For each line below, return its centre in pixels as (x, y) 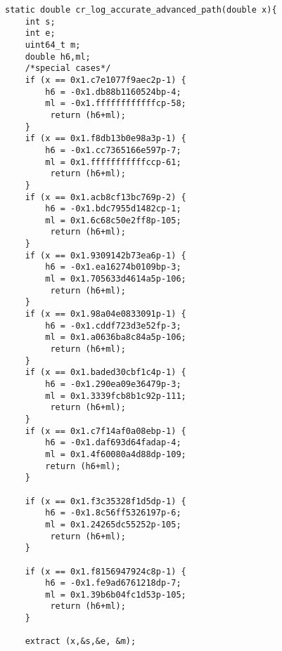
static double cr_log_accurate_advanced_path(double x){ (141, 10)
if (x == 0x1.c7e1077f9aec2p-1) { (105, 80)
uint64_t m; (53, 45)
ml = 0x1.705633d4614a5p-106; (116, 279)
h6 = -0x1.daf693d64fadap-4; (113, 443)
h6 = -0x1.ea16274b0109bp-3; (113, 267)
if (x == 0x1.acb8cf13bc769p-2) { (105, 197)
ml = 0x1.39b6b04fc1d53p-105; (116, 594)
